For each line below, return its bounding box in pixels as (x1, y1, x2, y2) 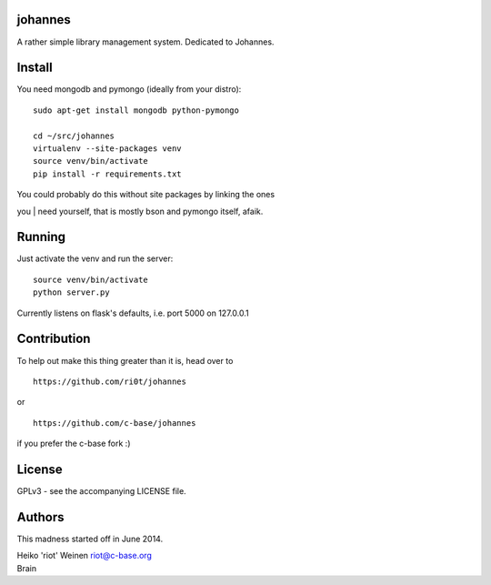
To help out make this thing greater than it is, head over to (16, 355, 234, 366)
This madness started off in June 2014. (16, 533, 164, 544)
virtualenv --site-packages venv (33, 143, 182, 154)
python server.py (33, 287, 110, 298)
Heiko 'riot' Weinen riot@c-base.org (16, 550, 152, 561)
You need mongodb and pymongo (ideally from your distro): (16, 84, 242, 95)
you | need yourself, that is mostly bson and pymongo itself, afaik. (16, 206, 264, 217)
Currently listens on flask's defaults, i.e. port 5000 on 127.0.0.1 (16, 308, 249, 318)
